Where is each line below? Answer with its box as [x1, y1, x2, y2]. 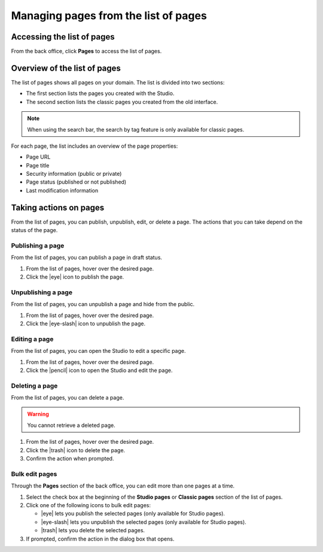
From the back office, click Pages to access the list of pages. [11, 48, 162, 55]
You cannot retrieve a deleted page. [27, 422, 116, 429]
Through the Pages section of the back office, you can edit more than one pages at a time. [11, 482, 235, 490]
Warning [27, 410, 49, 418]
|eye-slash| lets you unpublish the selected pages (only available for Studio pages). [41, 518, 246, 526]
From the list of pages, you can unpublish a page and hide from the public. [11, 301, 195, 308]
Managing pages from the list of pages [11, 9, 208, 22]
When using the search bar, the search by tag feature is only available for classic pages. [27, 126, 245, 133]
